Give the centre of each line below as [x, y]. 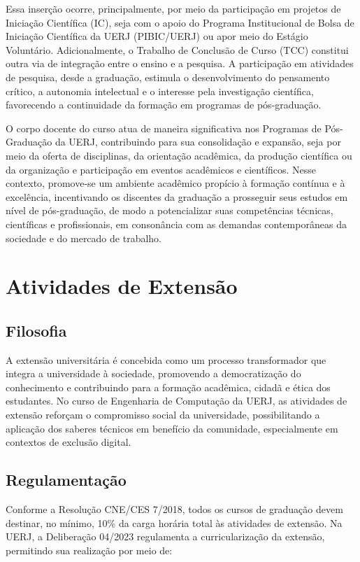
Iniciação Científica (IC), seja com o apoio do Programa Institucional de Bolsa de [180, 22]
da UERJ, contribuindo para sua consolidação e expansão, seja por [198, 142]
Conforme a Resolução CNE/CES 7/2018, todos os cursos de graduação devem [174, 509]
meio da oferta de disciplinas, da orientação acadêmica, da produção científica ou [179, 155]
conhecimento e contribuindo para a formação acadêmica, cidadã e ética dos [168, 387]
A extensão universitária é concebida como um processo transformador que [166, 359]
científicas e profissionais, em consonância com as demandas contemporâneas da [176, 224]
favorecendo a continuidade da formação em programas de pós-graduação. [164, 105]
